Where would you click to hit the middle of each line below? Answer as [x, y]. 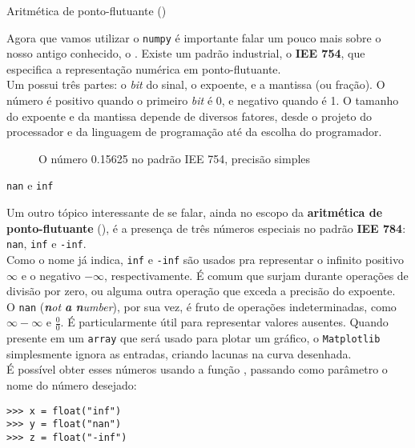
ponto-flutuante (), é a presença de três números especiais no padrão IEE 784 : [206, 228]
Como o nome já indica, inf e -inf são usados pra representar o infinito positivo [205, 259]
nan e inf [30, 185]
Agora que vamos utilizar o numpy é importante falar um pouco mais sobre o [194, 37]
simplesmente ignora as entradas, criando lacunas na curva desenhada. [179, 353]
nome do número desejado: [72, 385]
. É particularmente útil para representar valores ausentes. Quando [224, 322]
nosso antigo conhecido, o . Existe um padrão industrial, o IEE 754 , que [186, 53]
